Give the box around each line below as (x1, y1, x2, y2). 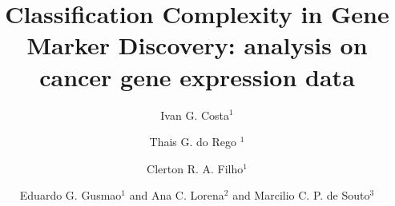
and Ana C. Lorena (129, 187, 224, 204)
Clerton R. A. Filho (147, 160, 244, 176)
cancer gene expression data (39, 60, 355, 93)
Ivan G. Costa (160, 106, 230, 123)
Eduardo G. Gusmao (19, 187, 122, 204)
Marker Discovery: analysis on (26, 29, 368, 61)
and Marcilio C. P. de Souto (232, 187, 370, 204)
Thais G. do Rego (149, 133, 237, 150)
